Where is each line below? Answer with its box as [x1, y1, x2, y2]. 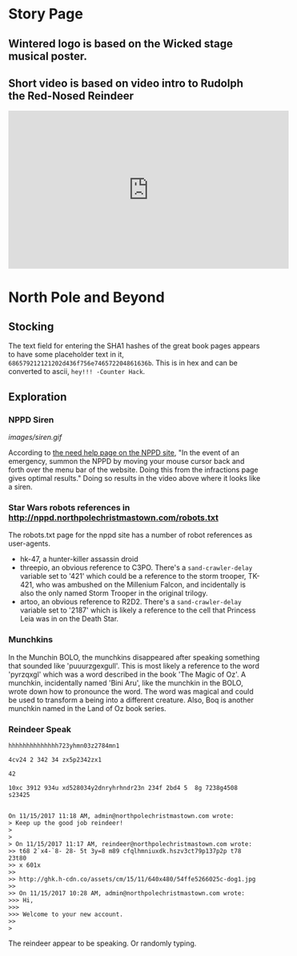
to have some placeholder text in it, [8, 350, 124, 360]
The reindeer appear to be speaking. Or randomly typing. [8, 938, 197, 948]
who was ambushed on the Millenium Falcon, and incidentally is [35, 580, 247, 590]
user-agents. [8, 539, 50, 548]
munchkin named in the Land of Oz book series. [8, 703, 167, 713]
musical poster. [8, 49, 88, 63]
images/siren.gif [8, 433, 62, 442]
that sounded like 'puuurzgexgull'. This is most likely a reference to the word [8, 661, 260, 670]
